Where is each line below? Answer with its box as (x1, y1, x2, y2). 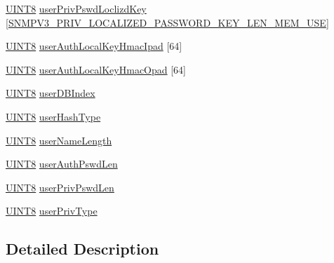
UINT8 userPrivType (6, 203, 98, 218)
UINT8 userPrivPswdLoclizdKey (6, 1, 147, 15)
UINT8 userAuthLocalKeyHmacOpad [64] (6, 62, 187, 76)
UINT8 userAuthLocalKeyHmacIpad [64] (6, 39, 182, 53)
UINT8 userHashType (6, 109, 101, 123)
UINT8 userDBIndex (6, 86, 95, 100)
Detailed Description (6, 238, 159, 259)
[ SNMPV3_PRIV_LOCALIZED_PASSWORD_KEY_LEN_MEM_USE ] (6, 15, 329, 29)
